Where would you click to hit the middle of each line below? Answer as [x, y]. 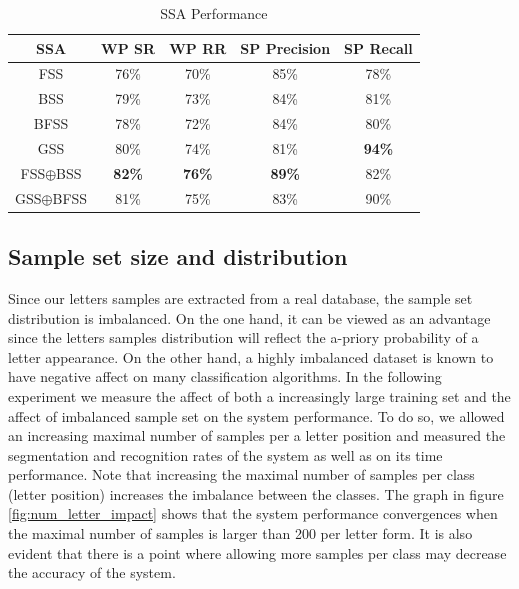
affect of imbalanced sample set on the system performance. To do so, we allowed [256, 415]
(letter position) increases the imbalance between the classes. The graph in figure [256, 493]
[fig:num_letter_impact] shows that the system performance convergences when [253, 513]
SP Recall [378, 47]
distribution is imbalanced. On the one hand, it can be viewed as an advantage [249, 317]
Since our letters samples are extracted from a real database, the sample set [240, 297]
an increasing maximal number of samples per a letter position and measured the [257, 435]
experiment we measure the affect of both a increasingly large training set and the [259, 395]
